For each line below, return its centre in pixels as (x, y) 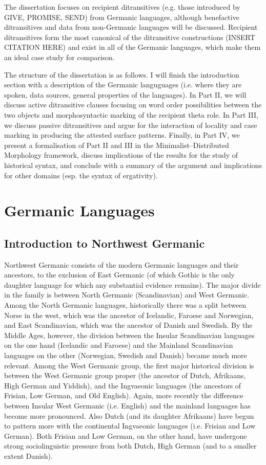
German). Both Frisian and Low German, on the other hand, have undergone (126, 435)
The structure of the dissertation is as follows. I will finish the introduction (122, 74)
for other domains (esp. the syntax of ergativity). (81, 175)
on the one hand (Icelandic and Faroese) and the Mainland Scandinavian (119, 345)
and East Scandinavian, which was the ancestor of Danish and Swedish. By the (128, 325)
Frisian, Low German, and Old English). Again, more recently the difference (124, 395)
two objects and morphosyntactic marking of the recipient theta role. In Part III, (131, 114)
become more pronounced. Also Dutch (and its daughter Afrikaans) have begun (129, 415)
